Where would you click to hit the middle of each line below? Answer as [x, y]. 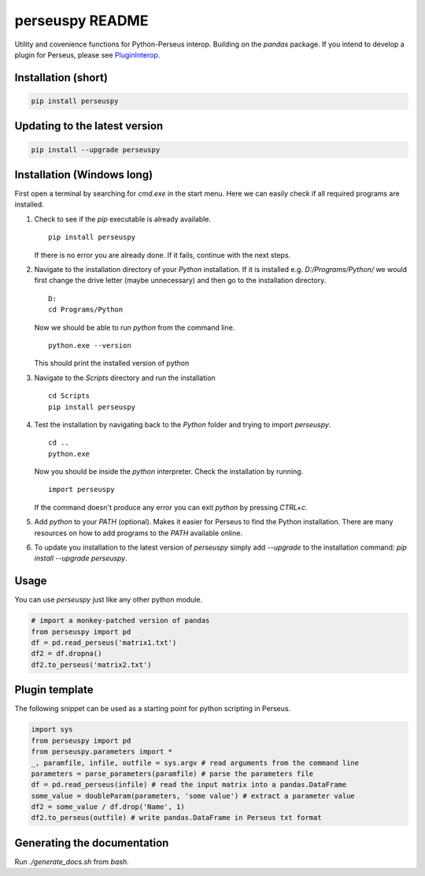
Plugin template [54, 690]
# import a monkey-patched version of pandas [120, 621]
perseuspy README [81, 21]
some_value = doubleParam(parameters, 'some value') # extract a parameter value [193, 796]
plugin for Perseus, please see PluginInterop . [87, 54]
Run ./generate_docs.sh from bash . [72, 861]
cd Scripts [69, 396]
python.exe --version [90, 345]
